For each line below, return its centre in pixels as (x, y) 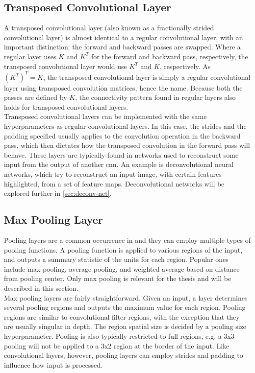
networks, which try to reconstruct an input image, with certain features (113, 174)
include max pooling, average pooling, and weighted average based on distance (122, 268)
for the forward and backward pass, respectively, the (169, 56)
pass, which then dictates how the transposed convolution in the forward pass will (127, 145)
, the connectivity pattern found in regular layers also (155, 97)
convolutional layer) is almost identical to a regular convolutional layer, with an (124, 37)
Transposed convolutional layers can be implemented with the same (105, 116)
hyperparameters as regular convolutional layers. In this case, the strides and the (125, 126)
